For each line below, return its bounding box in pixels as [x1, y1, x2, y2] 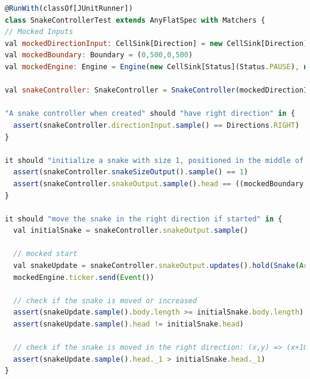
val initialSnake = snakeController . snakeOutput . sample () [13, 226, 249, 235]
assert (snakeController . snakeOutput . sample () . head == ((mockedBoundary [13, 179, 304, 188]
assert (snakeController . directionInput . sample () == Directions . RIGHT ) [13, 121, 300, 130]
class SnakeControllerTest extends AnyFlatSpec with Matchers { [5, 16, 265, 24]
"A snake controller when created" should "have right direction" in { [5, 109, 295, 118]
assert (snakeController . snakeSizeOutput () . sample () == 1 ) [13, 168, 249, 177]
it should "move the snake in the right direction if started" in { [5, 214, 283, 223]
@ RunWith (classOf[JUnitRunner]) [5, 4, 133, 13]
